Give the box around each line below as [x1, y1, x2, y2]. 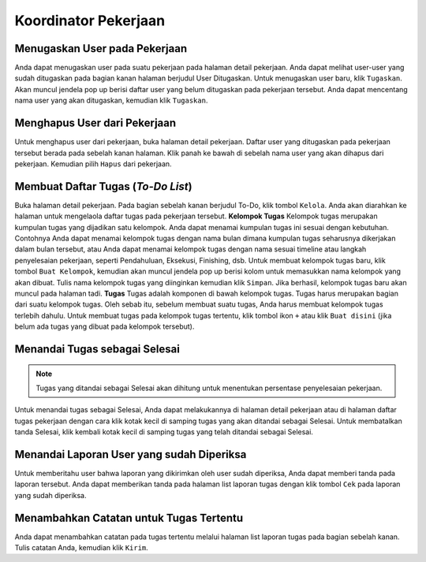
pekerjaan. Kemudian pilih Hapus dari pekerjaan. [14, 158, 173, 169]
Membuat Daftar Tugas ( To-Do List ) [14, 180, 192, 193]
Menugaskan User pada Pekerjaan [14, 42, 188, 55]
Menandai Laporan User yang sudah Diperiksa [14, 448, 247, 461]
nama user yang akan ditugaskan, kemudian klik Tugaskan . [14, 95, 208, 106]
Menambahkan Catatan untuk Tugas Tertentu [14, 511, 244, 524]
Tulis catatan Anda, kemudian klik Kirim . [14, 543, 149, 553]
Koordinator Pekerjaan [14, 12, 166, 29]
